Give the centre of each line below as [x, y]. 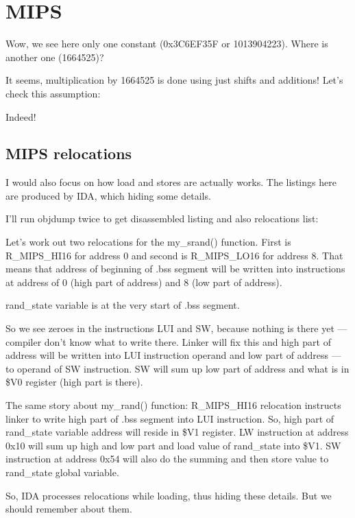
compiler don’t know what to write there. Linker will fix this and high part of [168, 341]
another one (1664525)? [55, 57]
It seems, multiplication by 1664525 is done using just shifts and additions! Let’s [174, 80]
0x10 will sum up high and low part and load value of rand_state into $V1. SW [173, 445]
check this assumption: [53, 93]
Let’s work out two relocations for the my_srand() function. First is [148, 242]
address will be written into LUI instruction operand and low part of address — [173, 355]
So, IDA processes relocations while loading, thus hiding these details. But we [169, 495]
